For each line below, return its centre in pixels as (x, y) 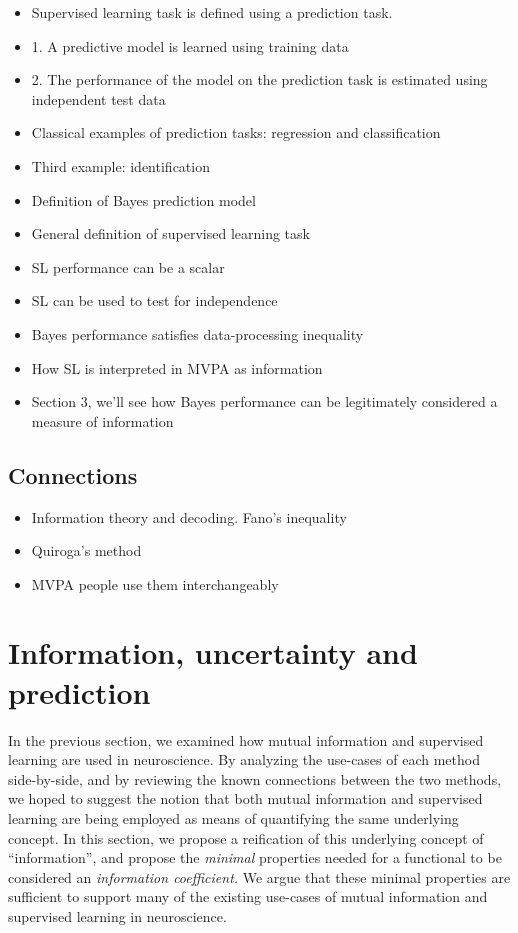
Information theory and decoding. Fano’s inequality (189, 516)
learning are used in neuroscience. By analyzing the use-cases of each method (244, 759)
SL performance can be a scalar (128, 266)
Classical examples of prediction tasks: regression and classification (236, 132)
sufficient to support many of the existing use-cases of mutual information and (248, 896)
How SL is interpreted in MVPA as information (177, 367)
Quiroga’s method (86, 550)
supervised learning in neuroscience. (117, 915)
